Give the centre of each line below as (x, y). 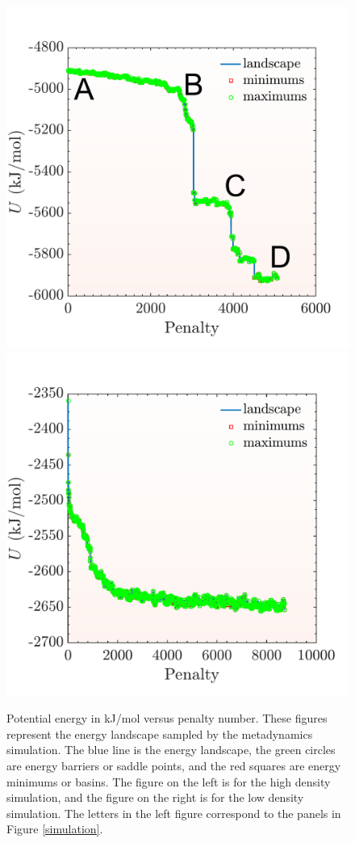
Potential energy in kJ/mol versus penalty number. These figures (167, 718)
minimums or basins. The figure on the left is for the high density (169, 781)
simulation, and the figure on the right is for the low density (155, 797)
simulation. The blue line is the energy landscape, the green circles (171, 750)
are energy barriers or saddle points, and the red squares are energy (174, 765)
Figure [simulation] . (55, 829)
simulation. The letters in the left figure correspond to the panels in (174, 813)
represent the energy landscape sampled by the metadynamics (160, 733)
